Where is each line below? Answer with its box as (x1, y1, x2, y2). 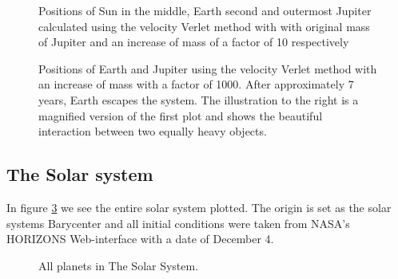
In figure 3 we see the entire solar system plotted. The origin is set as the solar (6, 198, 392, 215)
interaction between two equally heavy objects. (38, 123, 267, 139)
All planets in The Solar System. (38, 257, 199, 273)
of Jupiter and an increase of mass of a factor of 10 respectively (38, 33, 349, 50)
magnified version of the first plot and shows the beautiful (38, 107, 323, 124)
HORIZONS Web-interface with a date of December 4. (6, 230, 274, 247)
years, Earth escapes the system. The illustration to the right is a (38, 91, 359, 108)
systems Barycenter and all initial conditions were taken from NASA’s (6, 214, 350, 231)
